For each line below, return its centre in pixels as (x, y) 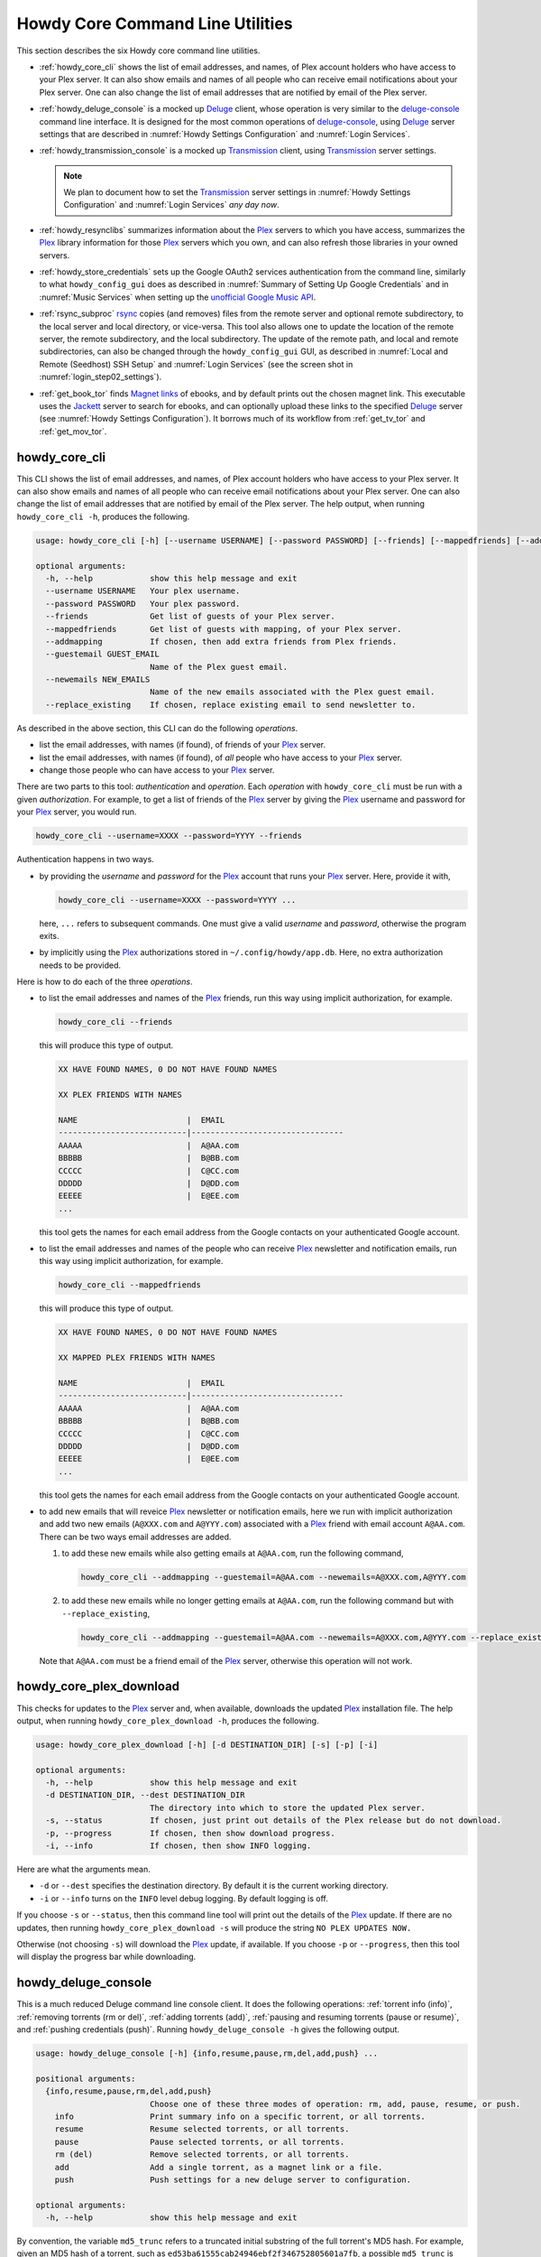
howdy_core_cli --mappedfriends (130, 1285)
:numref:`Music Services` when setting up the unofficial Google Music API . (178, 297)
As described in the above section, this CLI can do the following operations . (157, 728)
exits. (49, 935)
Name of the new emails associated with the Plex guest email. (292, 692)
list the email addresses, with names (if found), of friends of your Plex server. (183, 745)
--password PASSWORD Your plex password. (143, 604)
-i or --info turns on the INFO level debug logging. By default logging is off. (183, 1898)
